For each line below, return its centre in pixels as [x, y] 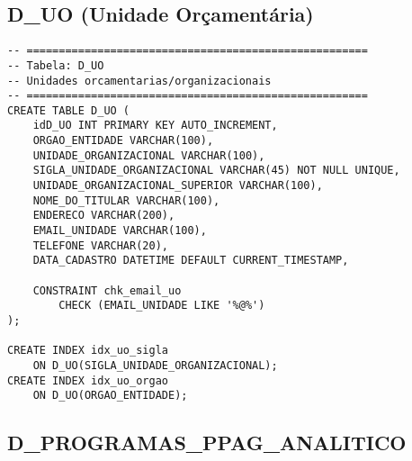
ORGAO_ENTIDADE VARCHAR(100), [123, 141]
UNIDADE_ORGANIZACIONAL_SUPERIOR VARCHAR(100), [178, 186]
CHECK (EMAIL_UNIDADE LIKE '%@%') [162, 306]
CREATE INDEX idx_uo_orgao [88, 380]
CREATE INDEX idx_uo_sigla [88, 351]
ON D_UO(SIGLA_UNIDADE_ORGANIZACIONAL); [155, 365]
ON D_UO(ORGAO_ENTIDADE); [110, 396]
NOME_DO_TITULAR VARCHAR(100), [126, 200]
